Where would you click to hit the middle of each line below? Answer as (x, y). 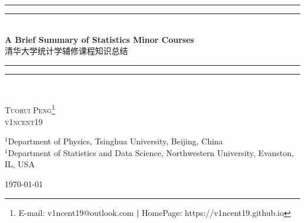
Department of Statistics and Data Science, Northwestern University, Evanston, (151, 152)
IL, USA (20, 164)
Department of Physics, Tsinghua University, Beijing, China (115, 141)
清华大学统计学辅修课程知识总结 (66, 51)
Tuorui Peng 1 (30, 109)
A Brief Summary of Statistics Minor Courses (99, 39)
